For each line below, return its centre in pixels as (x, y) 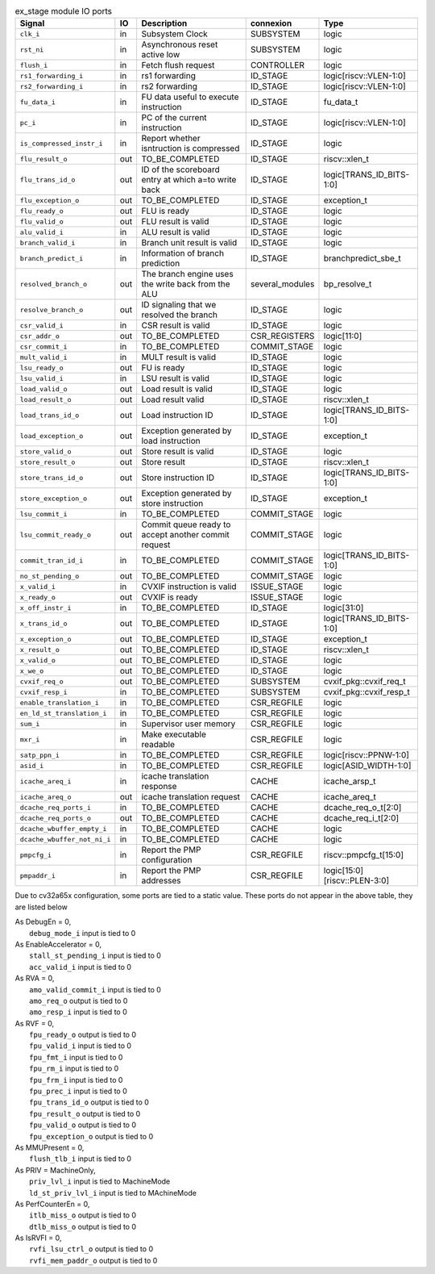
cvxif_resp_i (43, 692)
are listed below (41, 907)
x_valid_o (38, 660)
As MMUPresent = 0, (50, 1147)
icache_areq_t (350, 797)
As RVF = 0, (35, 1023)
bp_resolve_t (348, 284)
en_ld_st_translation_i (63, 713)
